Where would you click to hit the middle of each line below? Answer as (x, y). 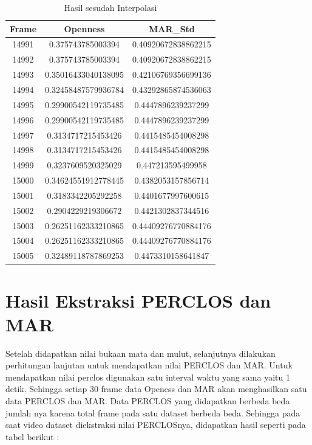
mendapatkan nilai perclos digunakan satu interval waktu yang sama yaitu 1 (148, 377)
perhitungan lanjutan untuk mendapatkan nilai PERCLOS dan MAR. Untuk (149, 365)
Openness (84, 28)
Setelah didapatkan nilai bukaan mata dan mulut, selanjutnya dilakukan (141, 353)
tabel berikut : (32, 436)
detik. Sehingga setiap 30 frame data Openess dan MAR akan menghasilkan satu (156, 389)
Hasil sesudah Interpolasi (110, 7)
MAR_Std (171, 28)
